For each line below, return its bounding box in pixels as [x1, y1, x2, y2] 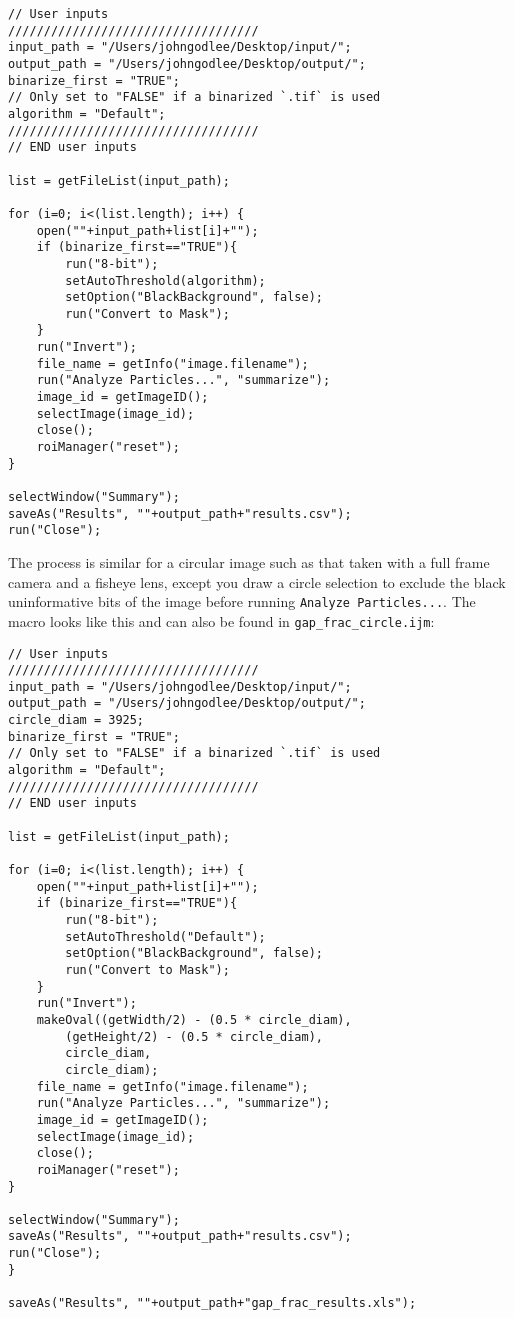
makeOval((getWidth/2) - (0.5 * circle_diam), [36, 1012, 352, 1027]
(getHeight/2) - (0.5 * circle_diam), [65, 1029, 323, 1044]
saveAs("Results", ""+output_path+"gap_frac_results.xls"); [8, 1296, 417, 1311]
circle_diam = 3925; [8, 713, 145, 728]
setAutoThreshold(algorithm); [65, 273, 266, 288]
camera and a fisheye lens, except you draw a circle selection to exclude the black [8, 571, 506, 592]
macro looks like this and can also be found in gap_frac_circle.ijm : [8, 610, 435, 631]
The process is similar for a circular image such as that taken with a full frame [8, 552, 490, 572]
